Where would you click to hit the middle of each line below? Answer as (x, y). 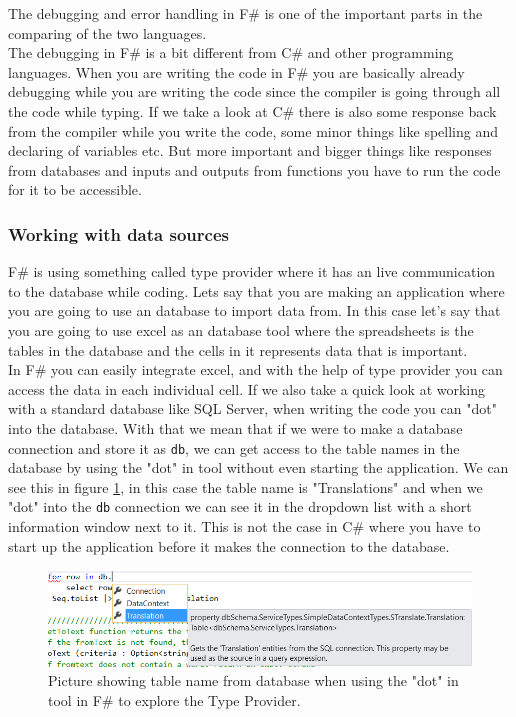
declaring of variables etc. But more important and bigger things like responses (250, 150)
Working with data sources (118, 233)
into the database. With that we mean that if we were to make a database (235, 427)
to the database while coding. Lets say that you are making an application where (256, 290)
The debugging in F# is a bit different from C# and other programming (231, 52)
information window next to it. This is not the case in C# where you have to (244, 526)
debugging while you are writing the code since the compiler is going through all (254, 91)
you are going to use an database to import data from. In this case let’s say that (254, 310)
